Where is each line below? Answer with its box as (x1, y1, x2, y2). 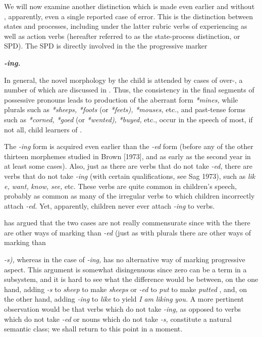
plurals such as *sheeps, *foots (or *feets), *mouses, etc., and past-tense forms (4, 104, 246, 115)
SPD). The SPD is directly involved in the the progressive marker (4, 40, 207, 51)
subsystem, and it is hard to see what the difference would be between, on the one (4, 274, 258, 284)
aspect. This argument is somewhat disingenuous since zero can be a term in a (4, 264, 247, 274)
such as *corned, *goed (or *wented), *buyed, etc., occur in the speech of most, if (4, 114, 253, 124)
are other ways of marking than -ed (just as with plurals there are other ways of (4, 227, 251, 237)
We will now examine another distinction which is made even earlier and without (4, 1, 255, 11)
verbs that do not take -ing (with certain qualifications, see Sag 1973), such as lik (4, 170, 255, 181)
